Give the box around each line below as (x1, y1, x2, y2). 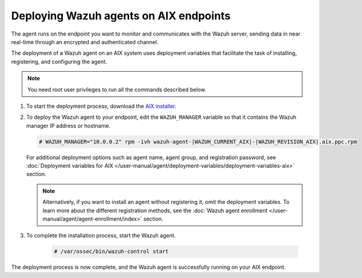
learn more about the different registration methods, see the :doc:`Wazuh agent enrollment (42, 207, 268, 214)
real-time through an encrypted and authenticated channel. (11, 38, 159, 45)
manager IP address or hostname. (26, 122, 111, 129)
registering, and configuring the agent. (11, 58, 107, 65)
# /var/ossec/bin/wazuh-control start (54, 248, 169, 255)
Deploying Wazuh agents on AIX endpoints (11, 9, 231, 22)
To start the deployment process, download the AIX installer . (26, 103, 177, 110)
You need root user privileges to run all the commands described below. (27, 86, 206, 93)
